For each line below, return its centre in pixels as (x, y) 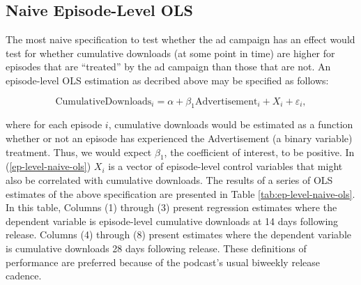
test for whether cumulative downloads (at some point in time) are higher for (170, 53)
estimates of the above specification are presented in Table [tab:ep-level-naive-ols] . (180, 193)
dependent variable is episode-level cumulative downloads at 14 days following (172, 221)
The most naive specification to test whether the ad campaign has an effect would (180, 39)
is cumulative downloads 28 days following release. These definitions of (156, 248)
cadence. (24, 276)
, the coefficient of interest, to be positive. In (259, 152)
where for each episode (54, 124)
